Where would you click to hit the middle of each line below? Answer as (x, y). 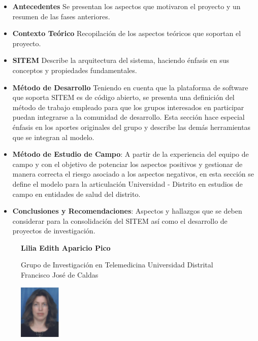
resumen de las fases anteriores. (61, 16)
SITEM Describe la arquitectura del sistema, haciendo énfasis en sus (121, 60)
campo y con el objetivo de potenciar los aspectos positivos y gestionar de (127, 164)
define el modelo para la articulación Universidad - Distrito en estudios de (127, 183)
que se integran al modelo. (53, 137)
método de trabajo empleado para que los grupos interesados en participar (128, 107)
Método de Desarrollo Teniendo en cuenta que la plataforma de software (130, 87)
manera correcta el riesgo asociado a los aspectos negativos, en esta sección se (133, 174)
